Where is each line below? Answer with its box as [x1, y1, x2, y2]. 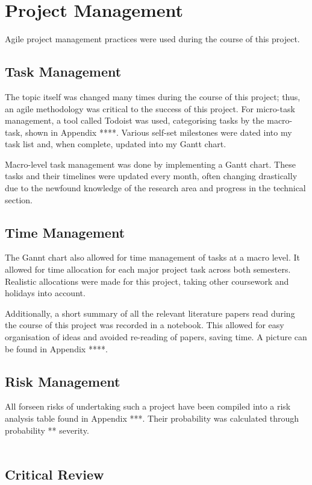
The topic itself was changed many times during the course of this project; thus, [5, 90, 301, 103]
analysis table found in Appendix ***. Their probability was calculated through [5, 412, 299, 425]
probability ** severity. [5, 423, 89, 436]
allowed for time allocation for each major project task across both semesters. [5, 263, 291, 276]
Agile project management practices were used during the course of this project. [5, 33, 300, 45]
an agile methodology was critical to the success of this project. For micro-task [5, 102, 295, 115]
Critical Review [5, 465, 104, 484]
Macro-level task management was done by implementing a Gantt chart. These [5, 157, 296, 170]
